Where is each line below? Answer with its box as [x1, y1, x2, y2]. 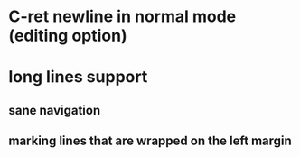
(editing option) [8, 25, 127, 46]
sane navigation [8, 102, 101, 118]
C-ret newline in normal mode [8, 6, 237, 27]
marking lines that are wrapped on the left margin [8, 134, 293, 149]
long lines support [8, 67, 148, 88]
